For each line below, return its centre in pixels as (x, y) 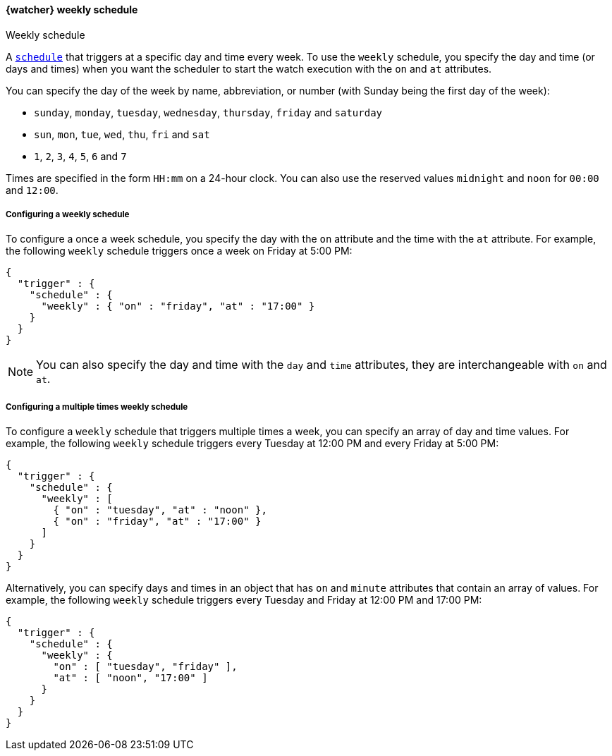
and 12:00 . (32, 190)
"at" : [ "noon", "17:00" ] (130, 678)
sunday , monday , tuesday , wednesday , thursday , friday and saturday (208, 112)
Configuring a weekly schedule (68, 214)
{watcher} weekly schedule (72, 10)
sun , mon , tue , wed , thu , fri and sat (122, 134)
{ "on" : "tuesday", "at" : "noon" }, (160, 510)
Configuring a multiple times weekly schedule (97, 407)
